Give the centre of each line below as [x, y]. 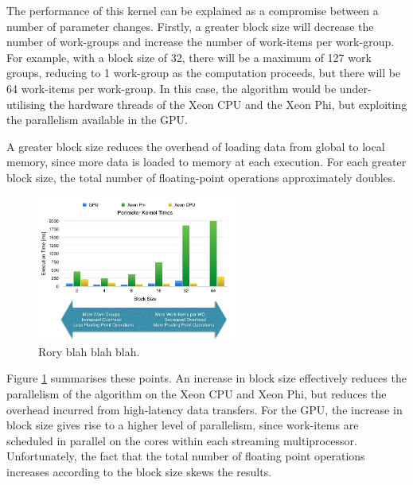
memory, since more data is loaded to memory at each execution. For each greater [206, 162]
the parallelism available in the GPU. [97, 120]
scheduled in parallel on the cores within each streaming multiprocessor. [182, 440]
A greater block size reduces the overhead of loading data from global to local [196, 146]
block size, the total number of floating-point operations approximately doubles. [201, 177]
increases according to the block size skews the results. [139, 471]
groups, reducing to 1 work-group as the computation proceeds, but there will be [204, 73]
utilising [26, 104]
